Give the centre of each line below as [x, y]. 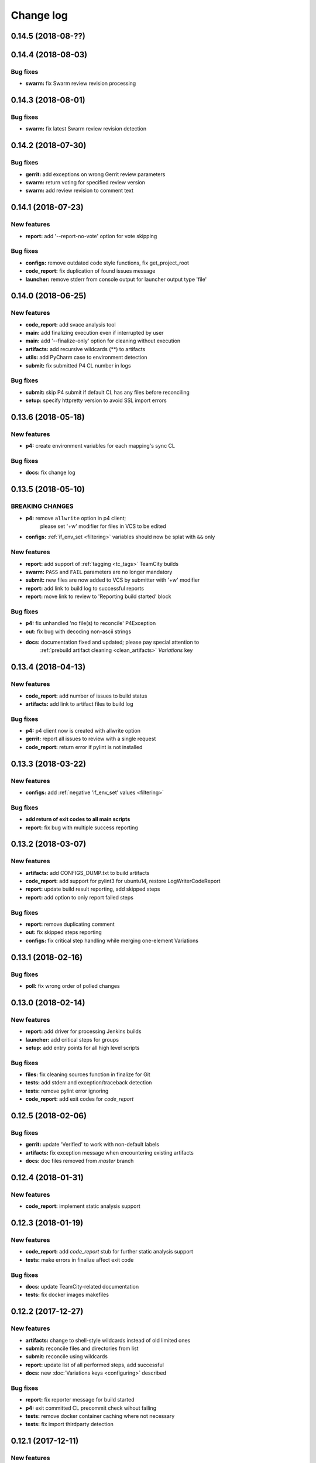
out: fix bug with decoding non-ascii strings [78, 631]
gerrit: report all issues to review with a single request [91, 739]
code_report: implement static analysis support [83, 1206]
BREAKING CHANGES [42, 506]
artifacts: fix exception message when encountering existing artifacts [110, 1152]
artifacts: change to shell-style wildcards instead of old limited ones [108, 1340]
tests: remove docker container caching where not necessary [100, 1416]
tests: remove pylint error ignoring [67, 1091]
